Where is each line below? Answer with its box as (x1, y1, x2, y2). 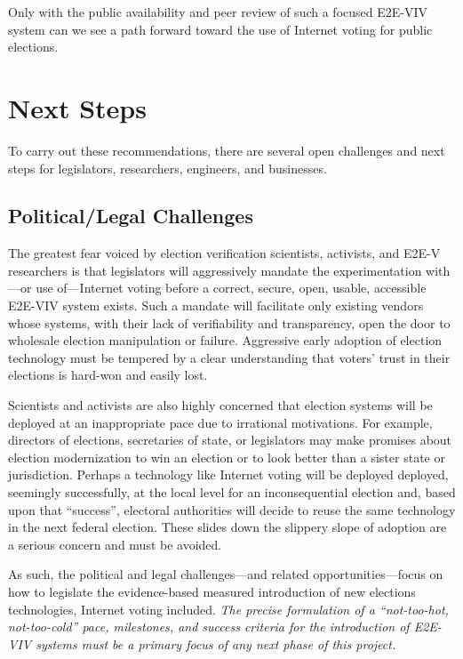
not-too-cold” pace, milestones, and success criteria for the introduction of (8, 617, 410, 636)
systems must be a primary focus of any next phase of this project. (36, 634, 396, 653)
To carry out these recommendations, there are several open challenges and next (8, 141, 445, 159)
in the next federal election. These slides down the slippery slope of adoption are (8, 518, 447, 536)
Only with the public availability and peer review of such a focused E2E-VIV (8, 3, 427, 20)
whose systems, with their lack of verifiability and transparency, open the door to (8, 313, 451, 332)
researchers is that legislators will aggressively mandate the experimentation (8, 261, 422, 279)
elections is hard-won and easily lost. (8, 366, 208, 384)
